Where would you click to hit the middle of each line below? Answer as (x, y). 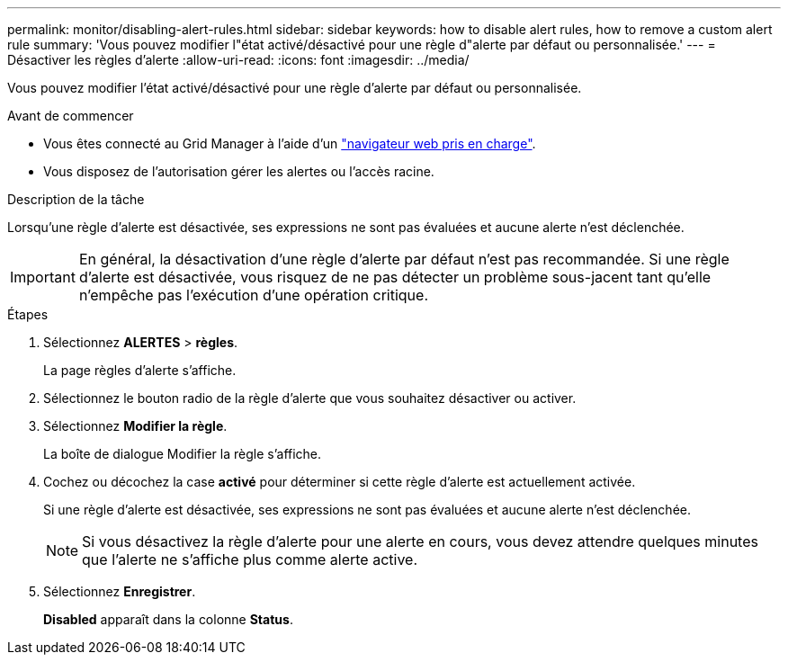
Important (43, 277)
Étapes (28, 314)
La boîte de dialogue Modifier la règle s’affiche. (183, 454)
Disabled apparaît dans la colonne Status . (168, 619)
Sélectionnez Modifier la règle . (135, 426)
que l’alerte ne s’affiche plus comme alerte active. (250, 559)
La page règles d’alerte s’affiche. (140, 370)
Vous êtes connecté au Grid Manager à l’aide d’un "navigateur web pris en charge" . (290, 143)
